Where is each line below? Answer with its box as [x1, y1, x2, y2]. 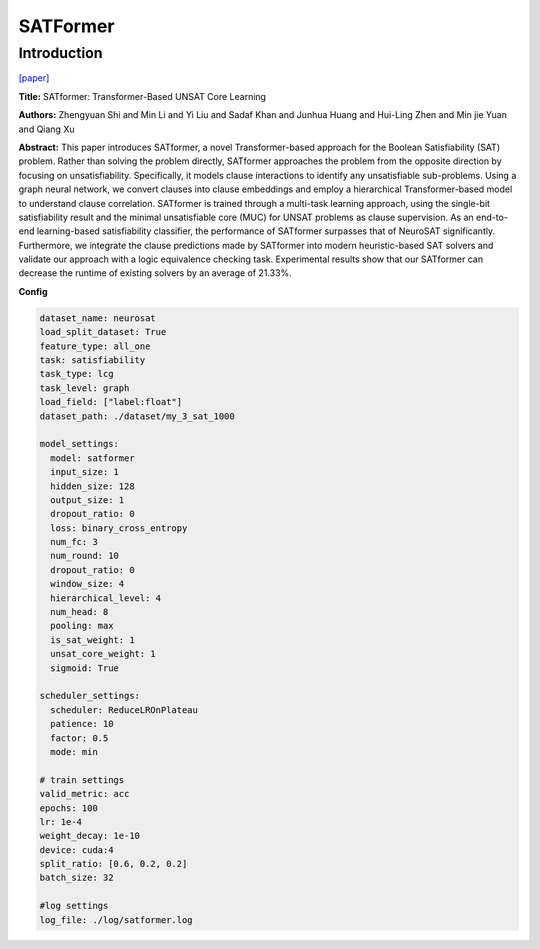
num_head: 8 [50, 606, 109, 618]
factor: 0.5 [50, 732, 109, 744]
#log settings [39, 900, 109, 912]
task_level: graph [39, 382, 130, 394]
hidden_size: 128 [50, 480, 135, 492]
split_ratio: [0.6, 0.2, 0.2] [39, 858, 188, 870]
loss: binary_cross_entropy [50, 522, 188, 534]
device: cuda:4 [39, 844, 114, 855]
